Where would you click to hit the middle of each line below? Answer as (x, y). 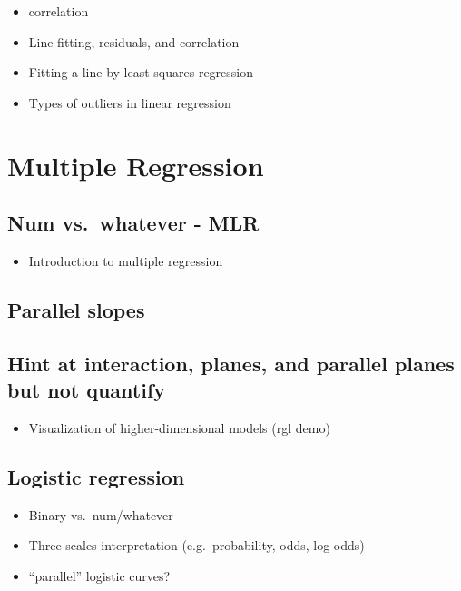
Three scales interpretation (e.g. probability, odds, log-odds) (196, 545)
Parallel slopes (76, 309)
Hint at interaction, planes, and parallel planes (231, 363)
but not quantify (87, 390)
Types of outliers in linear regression (130, 102)
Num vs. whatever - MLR (133, 223)
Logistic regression (96, 476)
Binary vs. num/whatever (101, 514)
